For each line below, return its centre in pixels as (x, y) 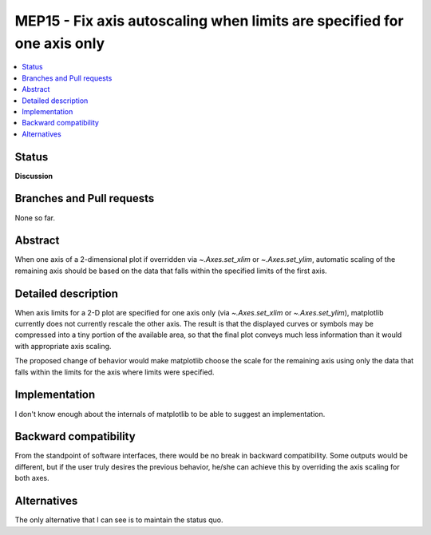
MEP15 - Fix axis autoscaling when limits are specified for (209, 21)
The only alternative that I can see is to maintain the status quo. (119, 520)
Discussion (34, 176)
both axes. (32, 478)
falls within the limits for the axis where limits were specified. (115, 372)
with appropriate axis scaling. (63, 346)
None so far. (35, 218)
